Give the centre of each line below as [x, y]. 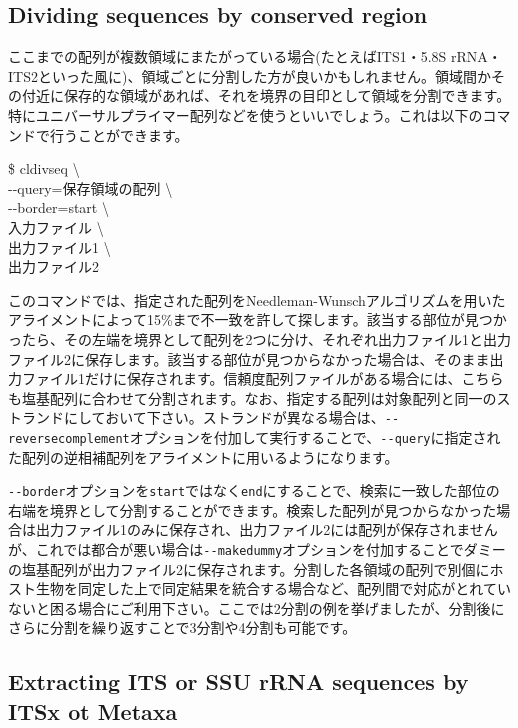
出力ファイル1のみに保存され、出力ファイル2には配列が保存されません [266, 529]
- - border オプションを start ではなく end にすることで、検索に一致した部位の [254, 490]
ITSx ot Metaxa [93, 710]
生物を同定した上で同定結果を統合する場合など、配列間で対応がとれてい [273, 588]
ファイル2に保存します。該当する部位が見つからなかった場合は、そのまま [249, 358]
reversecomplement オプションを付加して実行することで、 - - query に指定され [254, 436]
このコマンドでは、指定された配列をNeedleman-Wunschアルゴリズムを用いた [257, 299]
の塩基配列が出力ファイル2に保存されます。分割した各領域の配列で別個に [249, 568]
